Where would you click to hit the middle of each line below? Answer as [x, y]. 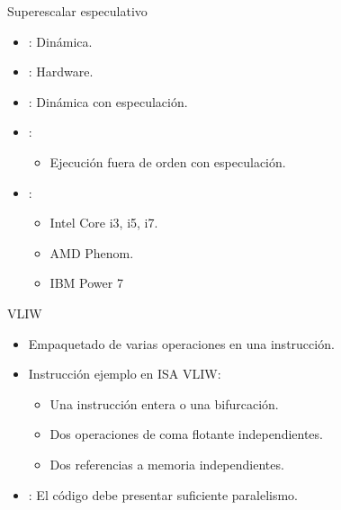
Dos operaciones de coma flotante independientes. [186, 434]
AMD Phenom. [92, 252]
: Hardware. [61, 72]
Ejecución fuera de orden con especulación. [168, 161]
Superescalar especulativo [77, 11]
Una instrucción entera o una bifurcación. [164, 403]
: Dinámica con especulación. [108, 101]
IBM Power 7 [86, 283]
